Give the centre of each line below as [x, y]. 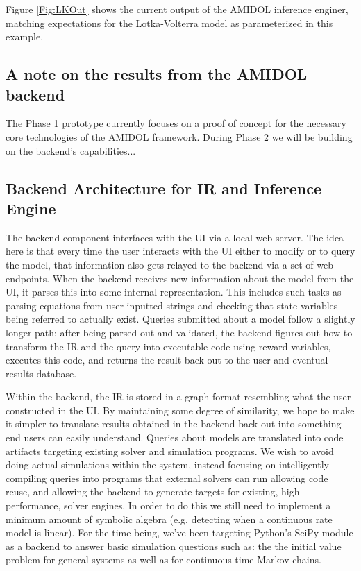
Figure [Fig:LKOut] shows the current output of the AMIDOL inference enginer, [177, 9]
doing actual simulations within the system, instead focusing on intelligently [167, 465]
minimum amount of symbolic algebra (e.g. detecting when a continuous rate [169, 519]
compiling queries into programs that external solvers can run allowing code [167, 478]
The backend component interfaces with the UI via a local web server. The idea [175, 237]
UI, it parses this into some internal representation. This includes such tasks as [174, 292]
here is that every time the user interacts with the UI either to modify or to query [180, 251]
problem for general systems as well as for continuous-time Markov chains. [163, 560]
